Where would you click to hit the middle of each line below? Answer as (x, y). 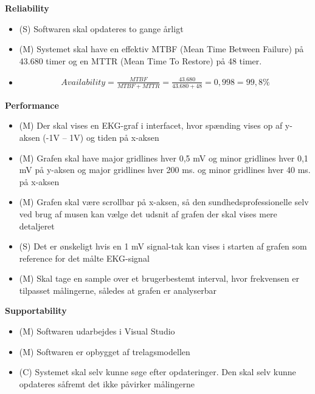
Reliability (27, 8)
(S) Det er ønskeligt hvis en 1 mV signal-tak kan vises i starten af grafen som (163, 246)
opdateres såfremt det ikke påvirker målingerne (107, 383)
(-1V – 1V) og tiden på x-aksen (101, 137)
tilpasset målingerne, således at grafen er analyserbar (118, 290)
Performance (32, 105)
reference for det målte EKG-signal (84, 258)
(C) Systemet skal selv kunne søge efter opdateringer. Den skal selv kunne (157, 372)
